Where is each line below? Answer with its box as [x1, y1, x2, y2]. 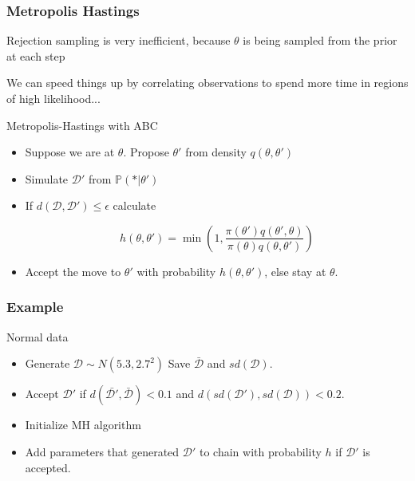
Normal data [6, 328, 69, 345]
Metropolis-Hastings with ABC [6, 116, 158, 133]
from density [185, 144, 247, 160]
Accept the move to [25, 262, 121, 279]
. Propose [123, 144, 169, 160]
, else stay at [264, 262, 326, 279]
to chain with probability [199, 443, 322, 459]
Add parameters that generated [25, 443, 180, 459]
